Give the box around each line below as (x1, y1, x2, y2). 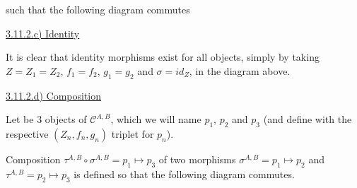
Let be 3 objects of (6, 112, 87, 127)
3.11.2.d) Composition (6, 88, 102, 102)
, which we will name (110, 112, 201, 127)
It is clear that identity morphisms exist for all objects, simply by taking (6, 49, 320, 64)
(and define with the (263, 112, 352, 127)
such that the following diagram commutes (6, 2, 190, 16)
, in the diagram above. (189, 63, 291, 78)
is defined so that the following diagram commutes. (74, 166, 295, 181)
